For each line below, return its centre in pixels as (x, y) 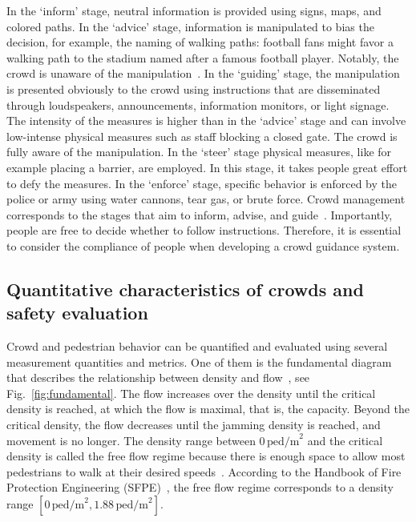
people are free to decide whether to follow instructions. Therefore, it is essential (204, 230)
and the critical (345, 440)
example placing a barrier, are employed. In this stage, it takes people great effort (207, 167)
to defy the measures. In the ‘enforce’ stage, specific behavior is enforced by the (202, 183)
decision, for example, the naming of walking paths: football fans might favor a (200, 42)
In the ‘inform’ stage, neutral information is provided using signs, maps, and (194, 10)
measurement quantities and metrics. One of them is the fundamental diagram (199, 361)
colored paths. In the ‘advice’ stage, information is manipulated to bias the (190, 26)
